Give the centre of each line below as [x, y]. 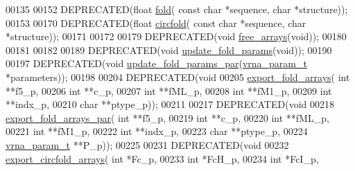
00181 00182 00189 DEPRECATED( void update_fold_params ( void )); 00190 [169, 49]
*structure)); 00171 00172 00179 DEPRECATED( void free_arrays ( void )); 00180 [176, 36]
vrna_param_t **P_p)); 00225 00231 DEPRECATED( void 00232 [147, 144]
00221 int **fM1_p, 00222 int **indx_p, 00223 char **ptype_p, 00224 [157, 131]
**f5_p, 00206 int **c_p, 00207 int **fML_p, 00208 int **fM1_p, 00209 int [169, 90]
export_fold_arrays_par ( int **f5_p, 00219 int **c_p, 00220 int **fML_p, [167, 117]
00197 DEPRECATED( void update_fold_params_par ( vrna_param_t [156, 63]
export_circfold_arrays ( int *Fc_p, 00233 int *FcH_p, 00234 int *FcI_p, [162, 158]
